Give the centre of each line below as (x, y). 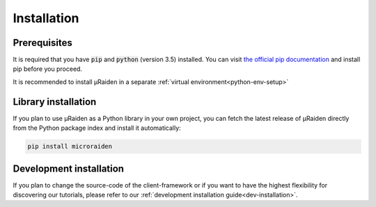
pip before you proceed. (48, 69)
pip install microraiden (70, 147)
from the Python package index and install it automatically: (97, 128)
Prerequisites (42, 43)
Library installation (55, 102)
